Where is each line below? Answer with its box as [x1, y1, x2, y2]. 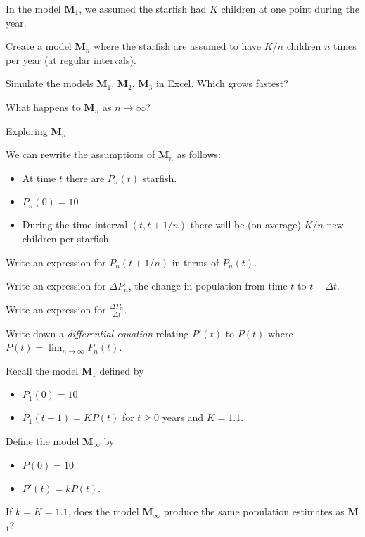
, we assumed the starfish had [79, 1, 207, 15]
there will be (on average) [190, 217, 301, 232]
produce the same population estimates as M [163, 504, 359, 519]
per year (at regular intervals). [6, 52, 136, 67]
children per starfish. [22, 231, 112, 245]
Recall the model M [6, 363, 93, 377]
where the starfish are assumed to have [94, 39, 262, 53]
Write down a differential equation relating [6, 325, 189, 340]
